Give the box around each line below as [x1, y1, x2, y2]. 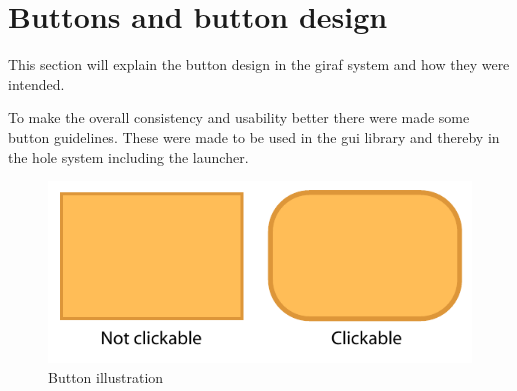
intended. [8, 73, 65, 94]
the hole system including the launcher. [8, 146, 249, 167]
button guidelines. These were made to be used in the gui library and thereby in [8, 126, 500, 147]
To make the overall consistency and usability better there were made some [8, 107, 470, 128]
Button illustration [48, 366, 164, 387]
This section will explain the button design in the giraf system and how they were [8, 54, 510, 75]
